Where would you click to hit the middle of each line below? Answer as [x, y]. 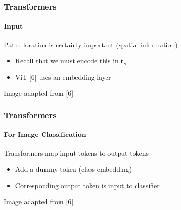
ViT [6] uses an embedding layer [63, 77]
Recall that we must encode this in [67, 61]
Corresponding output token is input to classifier [87, 185]
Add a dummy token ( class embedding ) [74, 169]
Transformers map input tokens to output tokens [76, 153]
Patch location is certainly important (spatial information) [91, 44]
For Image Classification [45, 134]
